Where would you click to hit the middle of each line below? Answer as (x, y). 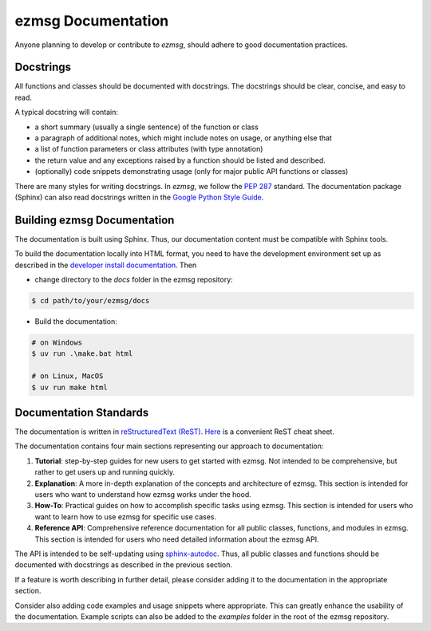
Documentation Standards (82, 412)
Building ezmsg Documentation (95, 220)
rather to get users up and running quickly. (105, 472)
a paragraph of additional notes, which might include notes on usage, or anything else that (184, 138)
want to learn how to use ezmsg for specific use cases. (126, 517)
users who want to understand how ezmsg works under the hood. (143, 495)
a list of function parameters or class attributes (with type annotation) (149, 149)
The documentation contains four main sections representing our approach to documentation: (169, 446)
